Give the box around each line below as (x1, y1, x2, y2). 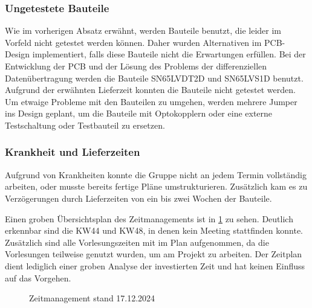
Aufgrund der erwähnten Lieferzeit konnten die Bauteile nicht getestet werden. (5, 83, 296, 96)
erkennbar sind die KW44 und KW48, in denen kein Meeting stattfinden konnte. (5, 224, 304, 237)
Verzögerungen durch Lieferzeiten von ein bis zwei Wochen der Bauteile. (5, 191, 272, 204)
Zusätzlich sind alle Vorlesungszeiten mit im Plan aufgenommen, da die (5, 236, 269, 248)
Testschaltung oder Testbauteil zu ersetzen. (5, 118, 165, 131)
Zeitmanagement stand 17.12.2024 (29, 292, 155, 304)
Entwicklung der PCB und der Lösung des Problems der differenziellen (5, 60, 267, 72)
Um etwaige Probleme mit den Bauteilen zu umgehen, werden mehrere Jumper (5, 95, 297, 107)
